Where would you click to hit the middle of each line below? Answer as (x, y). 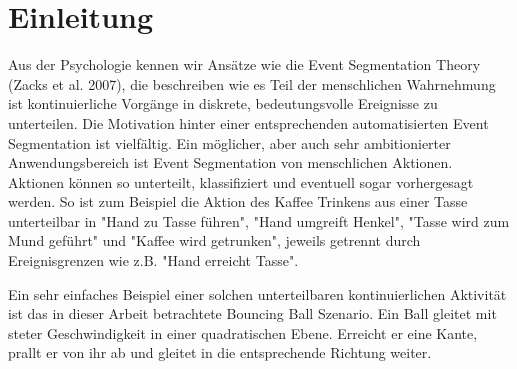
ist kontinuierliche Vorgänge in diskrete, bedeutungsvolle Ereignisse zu (223, 103)
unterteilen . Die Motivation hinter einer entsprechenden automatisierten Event (248, 122)
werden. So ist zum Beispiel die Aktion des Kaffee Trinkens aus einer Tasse (238, 201)
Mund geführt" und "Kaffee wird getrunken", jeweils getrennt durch (214, 240)
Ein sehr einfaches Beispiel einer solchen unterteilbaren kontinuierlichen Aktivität (257, 293)
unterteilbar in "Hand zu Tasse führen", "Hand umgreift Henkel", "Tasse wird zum (259, 220)
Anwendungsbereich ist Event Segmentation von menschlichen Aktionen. (230, 162)
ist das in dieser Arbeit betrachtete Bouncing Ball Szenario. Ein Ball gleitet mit (252, 313)
